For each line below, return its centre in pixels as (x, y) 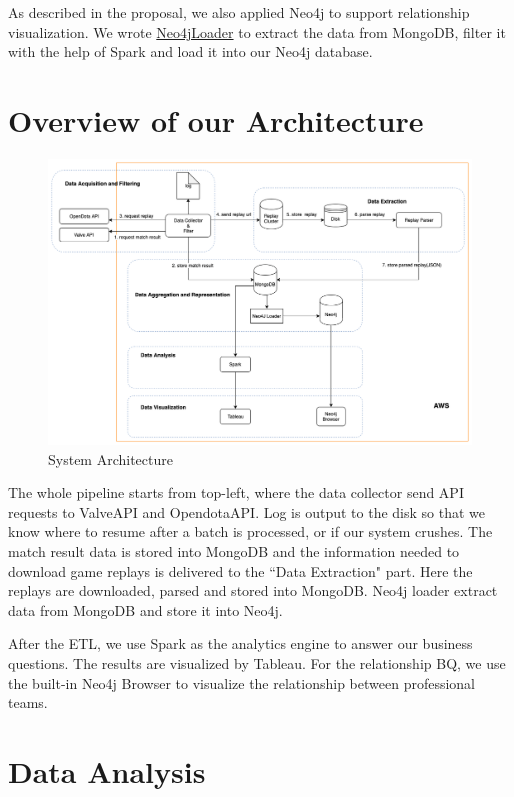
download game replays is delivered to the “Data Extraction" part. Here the (240, 570)
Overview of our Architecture (216, 119)
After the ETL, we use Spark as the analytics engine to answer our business (240, 643)
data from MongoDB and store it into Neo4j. (145, 609)
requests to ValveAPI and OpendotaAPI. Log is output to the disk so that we (247, 511)
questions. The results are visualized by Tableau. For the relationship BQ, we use (257, 662)
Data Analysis (107, 770)
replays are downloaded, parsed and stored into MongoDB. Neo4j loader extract (253, 590)
